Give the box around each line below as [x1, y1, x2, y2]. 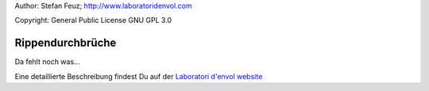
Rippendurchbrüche [14, 36, 117, 50]
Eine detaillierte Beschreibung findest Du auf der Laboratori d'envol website [14, 71, 263, 81]
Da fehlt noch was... [14, 57, 80, 66]
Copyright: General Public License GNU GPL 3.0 [14, 16, 172, 25]
